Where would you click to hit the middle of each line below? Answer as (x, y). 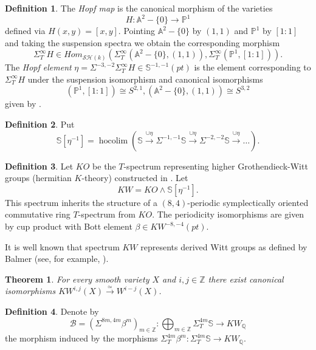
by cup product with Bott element (69, 226)
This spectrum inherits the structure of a (81, 202)
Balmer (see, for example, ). (57, 259)
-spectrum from (107, 214)
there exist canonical (246, 279)
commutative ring (38, 214)
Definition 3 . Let (39, 166)
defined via (25, 31)
